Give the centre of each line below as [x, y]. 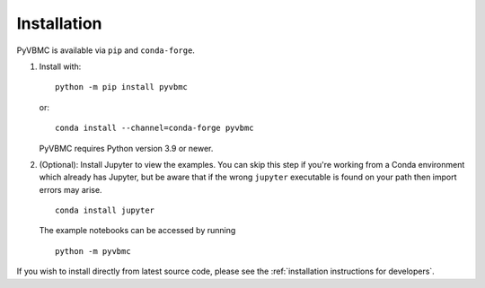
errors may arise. [71, 189]
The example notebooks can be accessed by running [137, 231]
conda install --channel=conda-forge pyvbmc [155, 128]
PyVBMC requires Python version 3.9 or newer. [126, 148]
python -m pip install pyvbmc [122, 87]
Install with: [60, 66]
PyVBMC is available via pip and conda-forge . [106, 50]
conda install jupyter [105, 210]
